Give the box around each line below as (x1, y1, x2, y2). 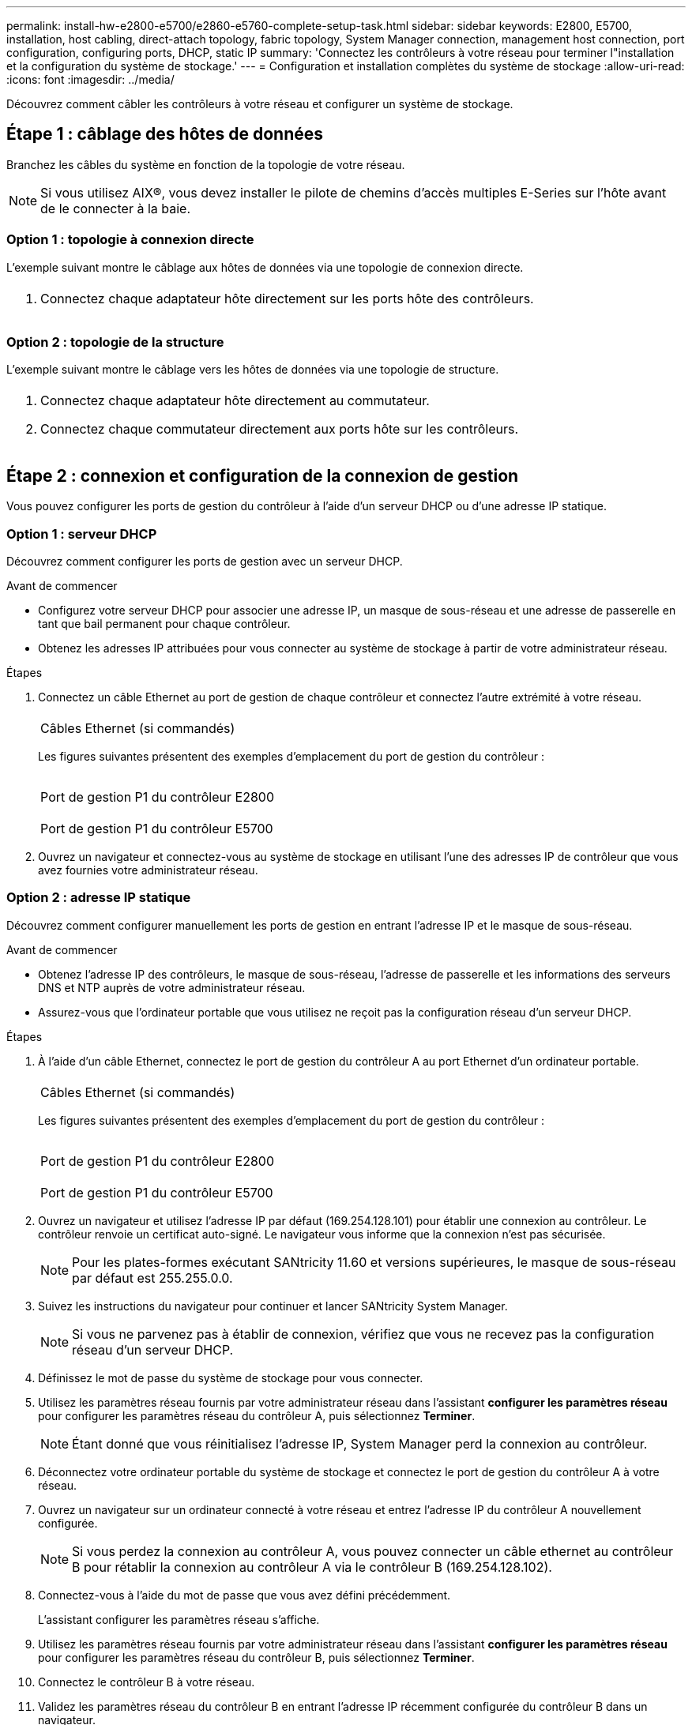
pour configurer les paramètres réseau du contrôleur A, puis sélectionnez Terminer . (38, 1408, 476, 1422)
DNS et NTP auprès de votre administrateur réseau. (38, 980, 306, 994)
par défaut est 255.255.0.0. (72, 1269, 233, 1286)
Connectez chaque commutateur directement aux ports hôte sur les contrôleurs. (40, 421, 519, 438)
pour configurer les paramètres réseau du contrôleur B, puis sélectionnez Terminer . (38, 1650, 475, 1664)
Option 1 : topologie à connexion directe (6, 231, 254, 248)
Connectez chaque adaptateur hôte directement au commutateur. (40, 393, 430, 409)
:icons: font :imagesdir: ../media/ (6, 73, 175, 86)
